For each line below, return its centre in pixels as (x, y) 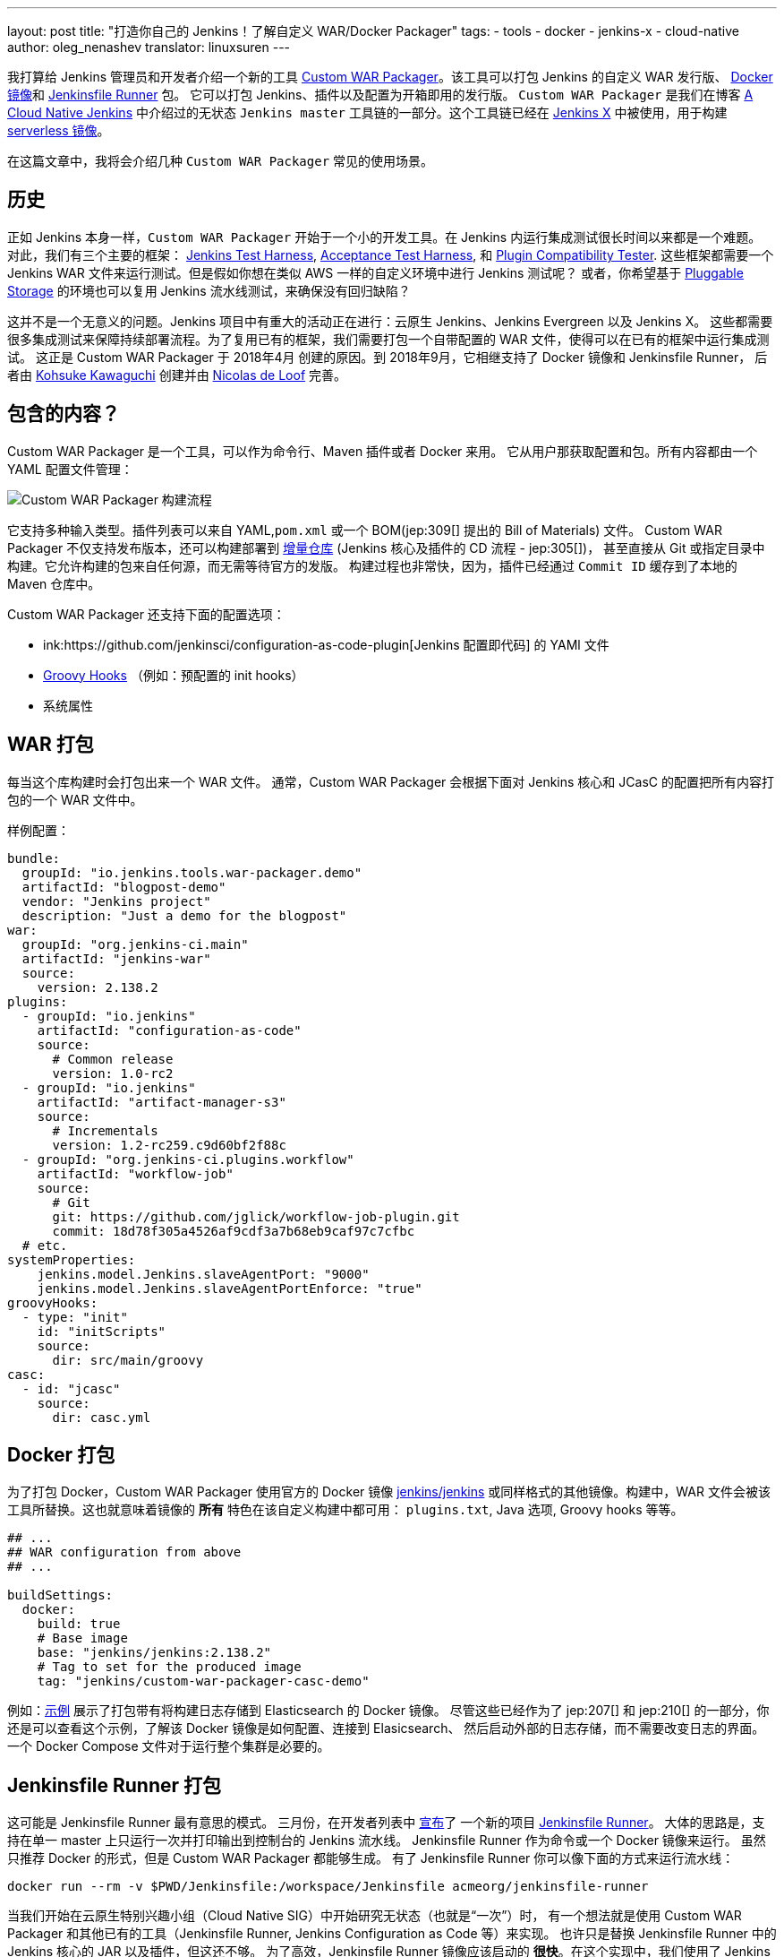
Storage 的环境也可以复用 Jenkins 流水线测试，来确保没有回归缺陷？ (209, 290)
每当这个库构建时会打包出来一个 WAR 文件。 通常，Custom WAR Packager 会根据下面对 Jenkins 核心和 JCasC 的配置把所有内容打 (391, 781)
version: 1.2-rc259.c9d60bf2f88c (169, 1145)
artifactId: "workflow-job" (135, 1173)
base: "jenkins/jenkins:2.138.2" (154, 1653)
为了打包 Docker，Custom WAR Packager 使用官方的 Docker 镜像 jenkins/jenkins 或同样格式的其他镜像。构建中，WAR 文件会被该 (389, 1492)
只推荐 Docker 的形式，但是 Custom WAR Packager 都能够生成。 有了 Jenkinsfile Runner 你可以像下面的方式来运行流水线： (371, 1858)
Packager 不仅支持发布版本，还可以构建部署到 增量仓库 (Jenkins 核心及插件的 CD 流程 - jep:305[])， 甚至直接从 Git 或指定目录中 (386, 547)
